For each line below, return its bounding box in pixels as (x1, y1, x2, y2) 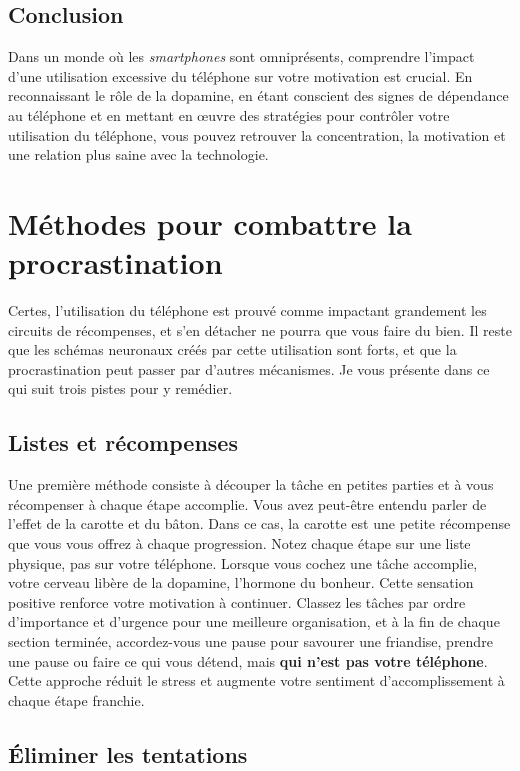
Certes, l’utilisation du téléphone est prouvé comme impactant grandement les (8, 300, 487, 321)
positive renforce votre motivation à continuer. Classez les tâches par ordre (8, 591, 466, 612)
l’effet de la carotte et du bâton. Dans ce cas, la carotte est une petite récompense (8, 513, 511, 534)
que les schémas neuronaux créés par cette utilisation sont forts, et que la (8, 339, 457, 360)
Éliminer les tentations (8, 738, 248, 769)
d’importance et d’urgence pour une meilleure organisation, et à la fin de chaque (8, 611, 500, 632)
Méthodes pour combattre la (8, 202, 412, 243)
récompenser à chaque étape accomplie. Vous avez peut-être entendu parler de (8, 493, 487, 514)
